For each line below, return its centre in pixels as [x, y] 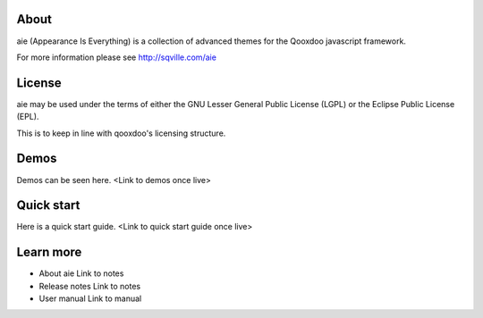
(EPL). [28, 117]
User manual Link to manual [90, 298]
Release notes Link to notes [90, 286]
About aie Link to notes [81, 273]
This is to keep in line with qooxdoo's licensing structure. [121, 133]
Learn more [49, 252]
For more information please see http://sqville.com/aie [116, 57]
